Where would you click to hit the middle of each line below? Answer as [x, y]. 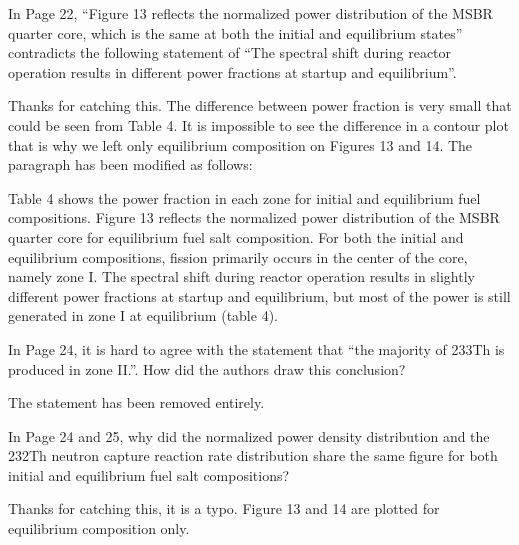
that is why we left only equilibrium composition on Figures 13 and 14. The [240, 144]
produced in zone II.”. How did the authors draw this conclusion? [207, 368]
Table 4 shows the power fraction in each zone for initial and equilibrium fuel [244, 197]
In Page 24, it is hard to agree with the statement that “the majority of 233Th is [256, 348]
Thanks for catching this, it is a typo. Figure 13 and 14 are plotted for [224, 508]
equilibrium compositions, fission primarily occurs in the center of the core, [238, 256]
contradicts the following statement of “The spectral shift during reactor [230, 52]
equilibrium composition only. [99, 528]
